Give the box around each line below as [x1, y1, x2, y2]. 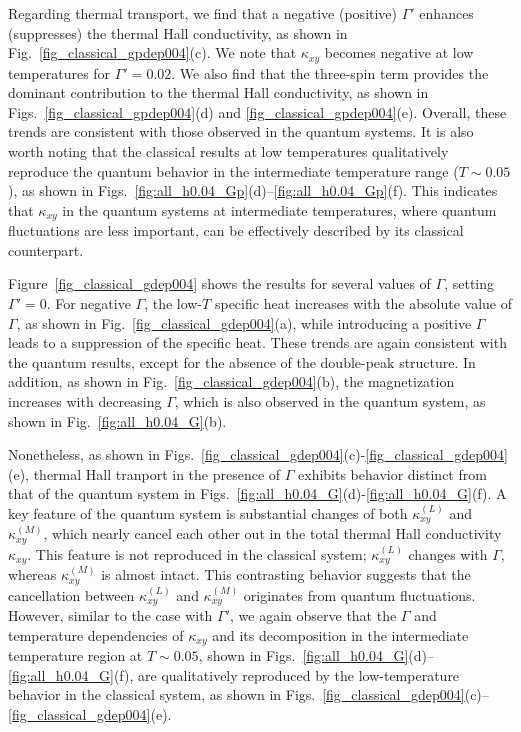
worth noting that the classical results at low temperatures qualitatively [8, 141, 449, 162]
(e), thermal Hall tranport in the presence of [8, 463, 281, 484]
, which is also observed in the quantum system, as [174, 391, 486, 411]
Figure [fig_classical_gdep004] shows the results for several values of [8, 273, 431, 294]
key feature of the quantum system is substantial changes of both [8, 502, 408, 523]
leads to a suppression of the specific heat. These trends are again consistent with [8, 332, 507, 353]
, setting [444, 273, 495, 294]
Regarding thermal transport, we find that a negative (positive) [8, 3, 398, 23]
